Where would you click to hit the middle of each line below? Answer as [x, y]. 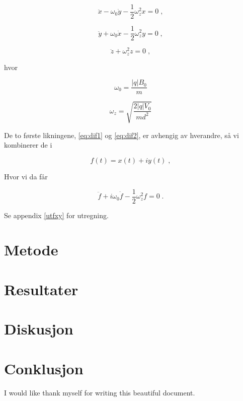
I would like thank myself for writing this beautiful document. [100, 392]
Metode [31, 250]
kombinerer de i [28, 145]
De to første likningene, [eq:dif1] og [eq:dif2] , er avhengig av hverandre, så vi [121, 135]
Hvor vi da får [26, 177]
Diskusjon [39, 329]
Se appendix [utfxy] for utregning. [56, 215]
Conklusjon [44, 368]
